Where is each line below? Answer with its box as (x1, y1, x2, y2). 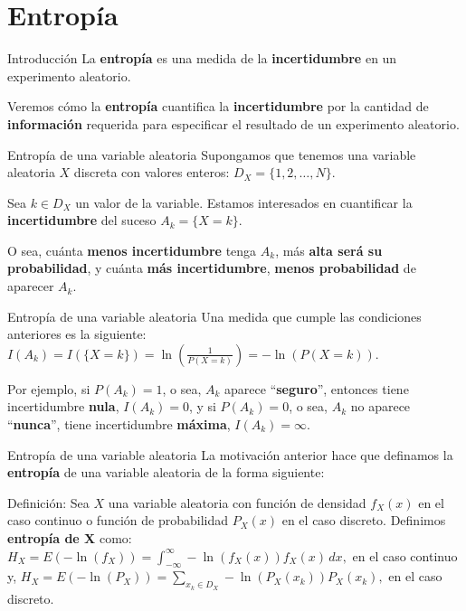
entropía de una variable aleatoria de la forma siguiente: (7, 463, 325, 482)
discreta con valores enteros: (73, 163, 230, 182)
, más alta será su (275, 240, 383, 259)
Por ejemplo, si (7, 379, 90, 398)
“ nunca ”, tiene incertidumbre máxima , (7, 415, 231, 434)
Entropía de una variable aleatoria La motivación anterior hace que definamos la (7, 445, 453, 464)
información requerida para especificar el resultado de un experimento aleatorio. (7, 114, 460, 133)
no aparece (350, 397, 411, 416)
